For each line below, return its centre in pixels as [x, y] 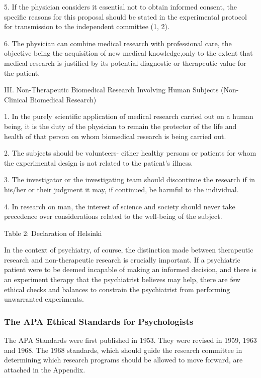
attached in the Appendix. [45, 369]
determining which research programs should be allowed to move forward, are [123, 360]
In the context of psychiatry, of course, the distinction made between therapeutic [129, 250]
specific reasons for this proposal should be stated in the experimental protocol [125, 16]
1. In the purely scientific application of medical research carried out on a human [129, 116]
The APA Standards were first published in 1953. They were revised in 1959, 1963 [130, 340]
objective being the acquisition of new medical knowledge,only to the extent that [128, 53]
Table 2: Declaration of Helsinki [53, 233]
